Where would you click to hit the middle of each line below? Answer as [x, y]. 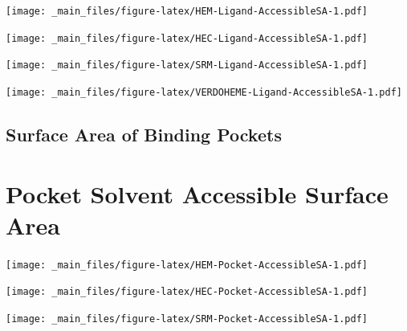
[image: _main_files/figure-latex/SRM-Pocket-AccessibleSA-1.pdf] [187, 319]
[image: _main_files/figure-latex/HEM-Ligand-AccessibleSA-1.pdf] [187, 11]
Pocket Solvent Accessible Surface [197, 193]
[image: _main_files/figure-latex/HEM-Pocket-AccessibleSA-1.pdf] [187, 265]
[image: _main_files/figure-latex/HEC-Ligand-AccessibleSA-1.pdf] [187, 38]
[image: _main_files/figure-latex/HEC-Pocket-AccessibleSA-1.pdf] [187, 292]
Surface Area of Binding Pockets [144, 135]
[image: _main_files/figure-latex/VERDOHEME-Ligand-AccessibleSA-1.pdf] [204, 92]
